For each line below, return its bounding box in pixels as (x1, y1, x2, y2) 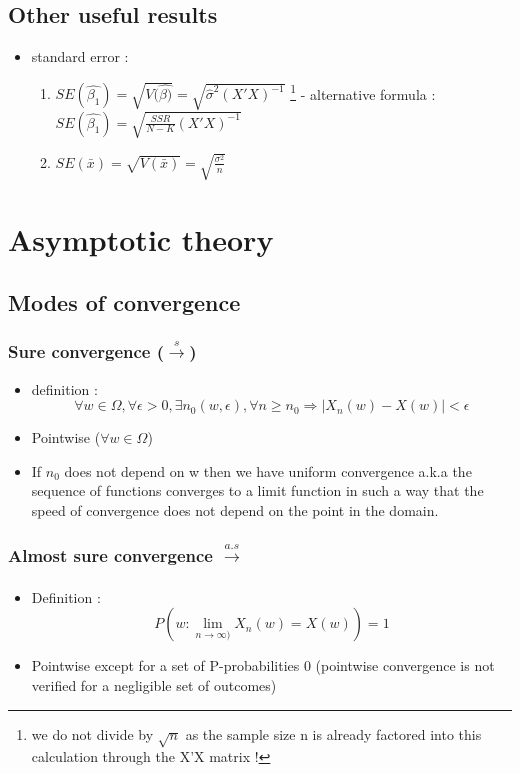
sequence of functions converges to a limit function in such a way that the (31, 480, 484, 501)
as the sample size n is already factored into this (185, 723, 482, 744)
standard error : (31, 46, 129, 67)
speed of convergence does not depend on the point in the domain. (31, 500, 439, 521)
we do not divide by (31, 723, 154, 744)
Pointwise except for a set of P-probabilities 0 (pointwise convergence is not (31, 655, 495, 676)
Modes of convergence (8, 287, 241, 318)
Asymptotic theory (8, 218, 274, 259)
